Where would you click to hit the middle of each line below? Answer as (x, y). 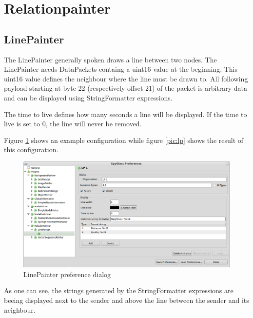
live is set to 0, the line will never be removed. (73, 124)
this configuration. (31, 149)
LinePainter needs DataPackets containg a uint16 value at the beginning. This (121, 69)
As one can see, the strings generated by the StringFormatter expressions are (119, 290)
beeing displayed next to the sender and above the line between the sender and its (126, 300)
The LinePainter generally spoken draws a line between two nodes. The (110, 59)
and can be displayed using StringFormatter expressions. (88, 97)
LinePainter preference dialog (67, 274)
